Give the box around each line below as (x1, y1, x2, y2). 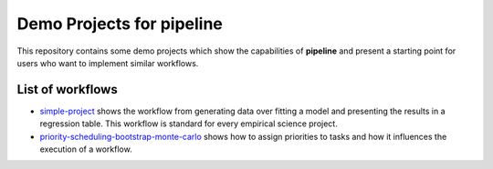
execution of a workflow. (39, 144, 132, 154)
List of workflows (16, 82, 118, 97)
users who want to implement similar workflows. (16, 57, 199, 68)
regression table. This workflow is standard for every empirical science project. (39, 118, 338, 129)
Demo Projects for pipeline (16, 14, 223, 34)
